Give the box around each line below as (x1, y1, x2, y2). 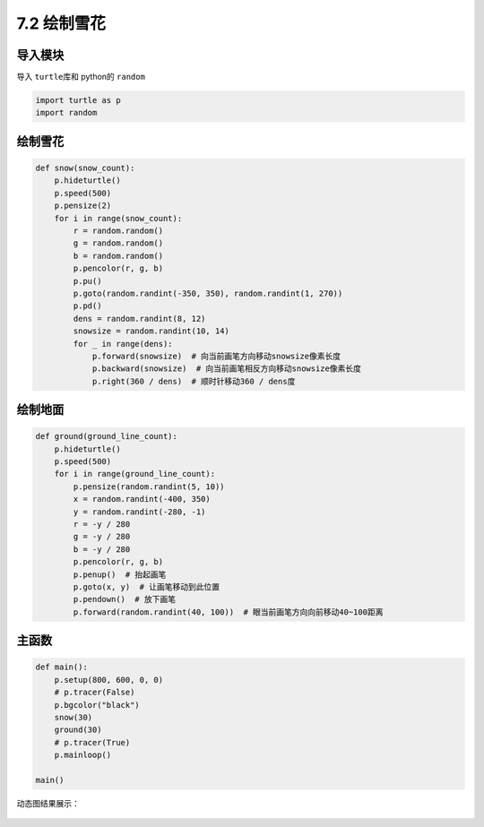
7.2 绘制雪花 (16, 13, 107, 33)
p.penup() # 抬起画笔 (73, 569, 167, 580)
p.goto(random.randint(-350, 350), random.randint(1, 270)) (73, 288, 343, 298)
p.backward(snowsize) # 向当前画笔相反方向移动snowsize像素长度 (91, 364, 362, 374)
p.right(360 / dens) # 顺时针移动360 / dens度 (91, 376, 296, 386)
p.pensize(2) (54, 201, 112, 211)
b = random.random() (73, 251, 164, 261)
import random (35, 108, 98, 118)
